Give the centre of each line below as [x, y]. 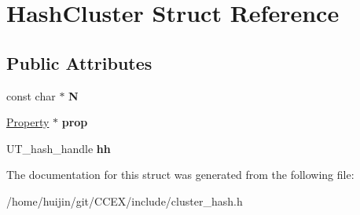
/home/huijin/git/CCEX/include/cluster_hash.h [125, 200]
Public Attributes [79, 62]
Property [28, 122]
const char [31, 95]
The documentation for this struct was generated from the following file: [180, 175]
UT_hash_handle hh [59, 148]
